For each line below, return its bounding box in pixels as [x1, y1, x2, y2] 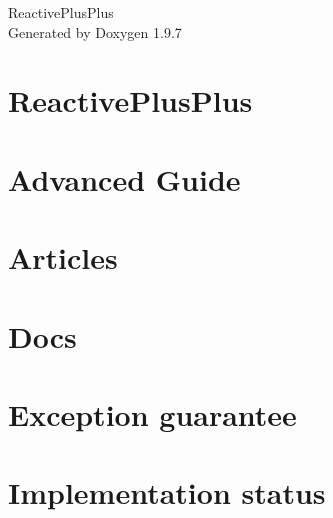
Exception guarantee [8, 393, 297, 434]
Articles [8, 237, 118, 278]
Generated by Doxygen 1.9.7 [8, 21, 182, 42]
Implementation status [8, 472, 326, 513]
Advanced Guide [8, 158, 241, 199]
